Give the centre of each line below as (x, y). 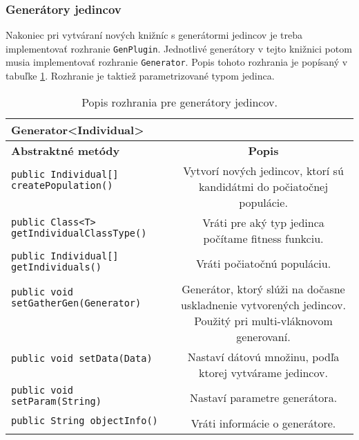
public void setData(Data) (82, 358)
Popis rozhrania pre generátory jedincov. (179, 102)
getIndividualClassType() (79, 233)
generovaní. (263, 336)
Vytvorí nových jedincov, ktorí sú (263, 170)
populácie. (263, 202)
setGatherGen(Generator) (76, 303)
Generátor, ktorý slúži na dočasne (263, 288)
